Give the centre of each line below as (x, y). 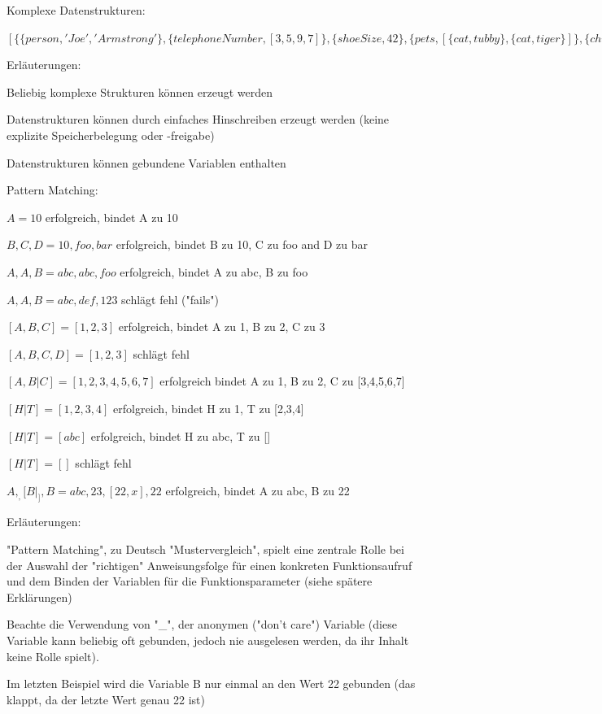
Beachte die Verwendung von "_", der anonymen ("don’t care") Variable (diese (202, 624)
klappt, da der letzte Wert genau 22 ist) (106, 699)
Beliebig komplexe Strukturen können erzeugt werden (140, 91)
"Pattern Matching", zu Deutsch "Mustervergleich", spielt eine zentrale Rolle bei (205, 549)
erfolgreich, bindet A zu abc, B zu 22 (257, 490)
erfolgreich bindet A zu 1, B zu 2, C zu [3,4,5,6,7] (282, 381)
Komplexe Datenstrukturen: (76, 10)
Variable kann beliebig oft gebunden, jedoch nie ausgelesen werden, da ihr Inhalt (208, 640)
